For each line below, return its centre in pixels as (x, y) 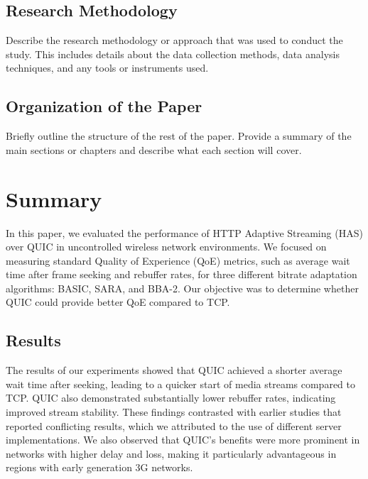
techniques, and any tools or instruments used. (107, 68)
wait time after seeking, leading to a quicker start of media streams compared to (181, 384)
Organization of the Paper (104, 106)
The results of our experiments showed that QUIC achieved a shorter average (174, 370)
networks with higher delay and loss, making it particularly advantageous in (171, 453)
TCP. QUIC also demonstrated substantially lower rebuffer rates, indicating (171, 398)
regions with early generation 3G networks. (99, 467)
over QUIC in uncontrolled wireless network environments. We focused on (166, 247)
